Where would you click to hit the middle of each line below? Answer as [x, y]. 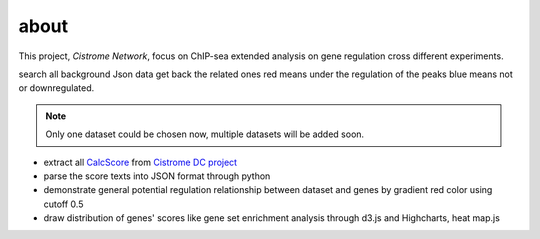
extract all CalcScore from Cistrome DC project [140, 162]
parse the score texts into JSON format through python [157, 176]
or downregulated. [56, 88]
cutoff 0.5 [63, 204]
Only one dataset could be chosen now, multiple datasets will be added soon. [205, 134]
